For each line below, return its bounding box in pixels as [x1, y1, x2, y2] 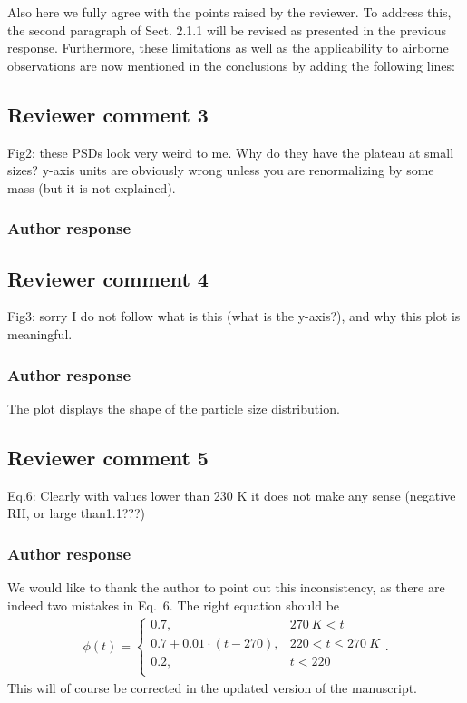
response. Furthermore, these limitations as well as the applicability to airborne [7, 38, 449, 57]
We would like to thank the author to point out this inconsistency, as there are [7, 578, 445, 597]
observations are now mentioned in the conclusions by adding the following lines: [7, 55, 455, 74]
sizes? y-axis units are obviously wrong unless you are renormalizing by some [7, 161, 434, 180]
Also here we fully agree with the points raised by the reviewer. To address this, [7, 3, 452, 21]
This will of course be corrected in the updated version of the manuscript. [7, 678, 418, 697]
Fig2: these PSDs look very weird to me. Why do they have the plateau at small [7, 142, 454, 161]
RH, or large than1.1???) [7, 503, 145, 522]
